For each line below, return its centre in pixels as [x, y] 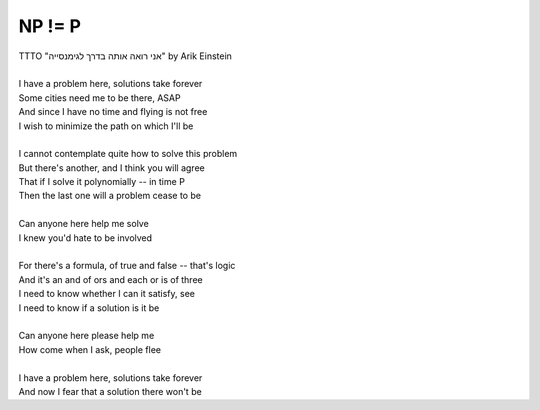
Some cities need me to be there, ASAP [99, 97]
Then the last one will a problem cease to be [110, 196]
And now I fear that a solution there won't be [110, 391]
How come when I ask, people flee [90, 349]
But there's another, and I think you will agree [111, 167]
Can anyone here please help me [86, 336]
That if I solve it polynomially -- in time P [101, 182]
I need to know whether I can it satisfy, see [106, 294]
